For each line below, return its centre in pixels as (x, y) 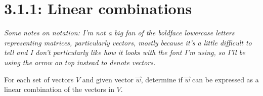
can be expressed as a (226, 79)
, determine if (162, 79)
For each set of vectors (39, 79)
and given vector (108, 79)
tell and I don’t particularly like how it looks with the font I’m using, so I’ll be (125, 52)
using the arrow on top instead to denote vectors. (80, 62)
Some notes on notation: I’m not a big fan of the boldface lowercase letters (119, 33)
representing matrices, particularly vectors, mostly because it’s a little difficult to (128, 42)
